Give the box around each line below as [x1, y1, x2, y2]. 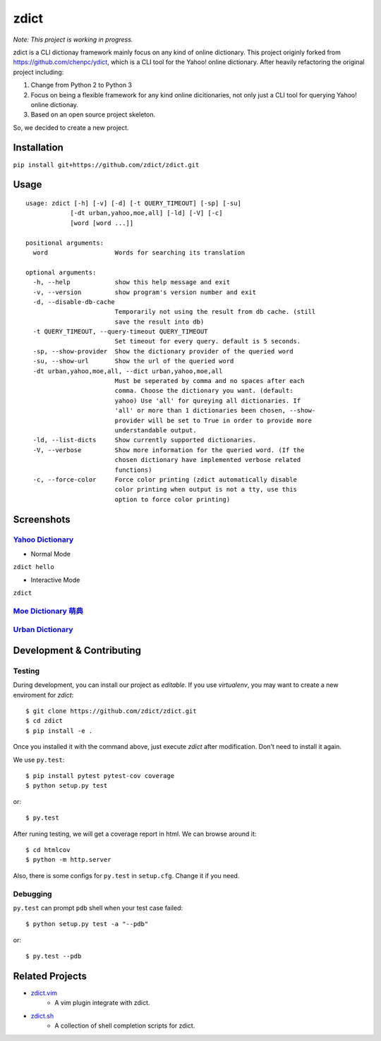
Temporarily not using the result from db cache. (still [114, 308, 316, 316]
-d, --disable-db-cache [32, 298, 116, 306]
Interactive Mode [30, 576, 80, 584]
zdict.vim [30, 989, 58, 997]
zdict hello [13, 563, 54, 571]
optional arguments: [25, 268, 97, 276]
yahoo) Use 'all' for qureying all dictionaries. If [114, 396, 301, 405]
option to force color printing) [114, 495, 231, 504]
